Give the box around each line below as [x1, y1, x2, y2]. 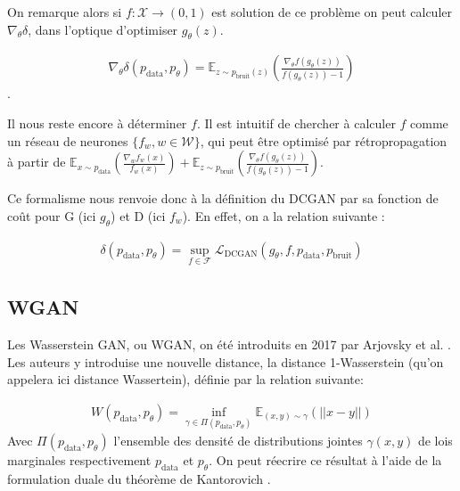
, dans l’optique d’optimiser [28, 20, 178, 38]
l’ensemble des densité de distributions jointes [113, 431, 363, 450]
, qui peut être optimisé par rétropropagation [200, 131, 448, 150]
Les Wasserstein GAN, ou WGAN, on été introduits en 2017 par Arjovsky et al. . [7, 335, 452, 354]
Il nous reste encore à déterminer [7, 114, 187, 133]
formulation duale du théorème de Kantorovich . [7, 469, 271, 487]
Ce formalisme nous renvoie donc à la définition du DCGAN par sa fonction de [7, 189, 439, 208]
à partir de [7, 152, 66, 171]
